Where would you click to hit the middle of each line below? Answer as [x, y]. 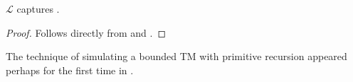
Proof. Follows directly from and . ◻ [86, 32]
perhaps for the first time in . [70, 70]
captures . [38, 8]
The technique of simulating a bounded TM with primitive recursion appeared [176, 56]
